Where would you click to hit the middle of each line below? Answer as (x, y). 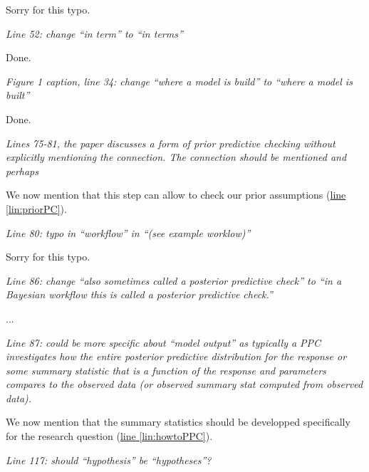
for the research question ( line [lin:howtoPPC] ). (109, 436)
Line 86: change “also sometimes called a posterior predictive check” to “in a (174, 280)
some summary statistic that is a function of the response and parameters (166, 370)
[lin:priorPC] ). (36, 208)
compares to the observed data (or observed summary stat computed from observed (184, 384)
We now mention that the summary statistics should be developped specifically (178, 422)
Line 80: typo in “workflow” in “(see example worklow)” (128, 232)
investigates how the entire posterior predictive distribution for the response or (176, 356)
